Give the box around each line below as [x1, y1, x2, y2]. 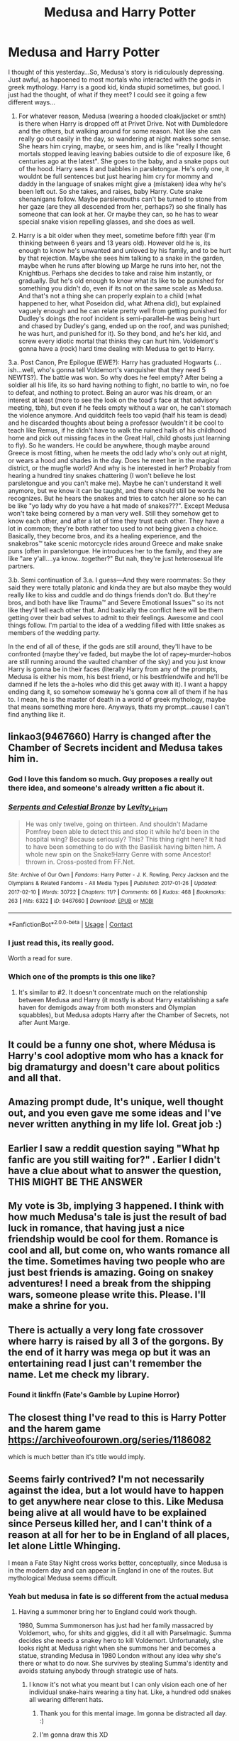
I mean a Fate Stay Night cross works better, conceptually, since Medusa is [8, 1558, 228, 1567]
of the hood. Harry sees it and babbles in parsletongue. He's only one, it [18, 164, 230, 173]
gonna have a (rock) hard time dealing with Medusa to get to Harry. [18, 344, 215, 352]
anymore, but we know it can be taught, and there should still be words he [8, 486, 225, 494]
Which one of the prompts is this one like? [8, 972, 156, 982]
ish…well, [8, 365, 36, 374]
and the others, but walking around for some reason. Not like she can [18, 126, 221, 135]
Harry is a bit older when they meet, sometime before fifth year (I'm [18, 231, 216, 239]
